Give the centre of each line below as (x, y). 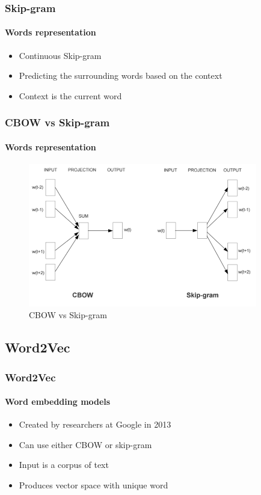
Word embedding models (58, 401)
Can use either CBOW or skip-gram (85, 444)
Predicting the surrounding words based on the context (121, 75)
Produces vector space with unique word (94, 485)
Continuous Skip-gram (60, 55)
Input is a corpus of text (64, 465)
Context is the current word (70, 95)
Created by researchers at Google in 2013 (95, 424)
